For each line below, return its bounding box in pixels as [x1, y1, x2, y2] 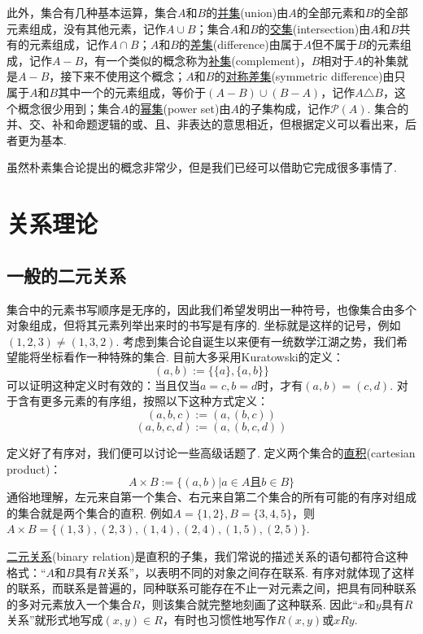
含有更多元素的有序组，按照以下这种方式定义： [17, 392, 268, 409]
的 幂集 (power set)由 [129, 99, 231, 116]
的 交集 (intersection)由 [258, 20, 371, 37]
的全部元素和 [296, 4, 365, 20]
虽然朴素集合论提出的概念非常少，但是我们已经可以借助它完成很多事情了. [7, 159, 397, 176]
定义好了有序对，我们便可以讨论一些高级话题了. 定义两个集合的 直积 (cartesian [7, 444, 416, 461]
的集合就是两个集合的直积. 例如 [7, 504, 173, 521]
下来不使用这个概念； [72, 68, 186, 85]
